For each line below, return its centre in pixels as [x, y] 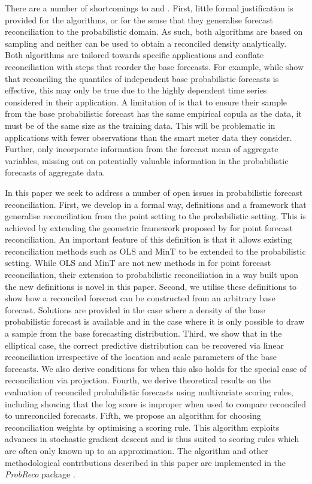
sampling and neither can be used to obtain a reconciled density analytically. [146, 43]
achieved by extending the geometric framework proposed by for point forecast [149, 227]
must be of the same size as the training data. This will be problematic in [140, 125]
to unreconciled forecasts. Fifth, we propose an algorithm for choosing [133, 415]
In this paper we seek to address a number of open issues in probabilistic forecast [154, 192]
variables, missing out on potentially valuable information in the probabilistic [147, 160]
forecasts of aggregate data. [55, 172]
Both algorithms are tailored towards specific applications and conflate [134, 55]
